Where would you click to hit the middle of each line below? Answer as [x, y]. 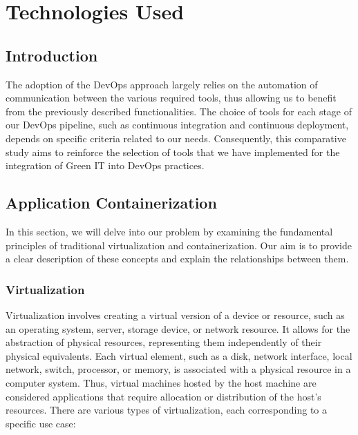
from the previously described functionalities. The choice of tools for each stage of [179, 111]
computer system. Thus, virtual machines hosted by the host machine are [161, 382]
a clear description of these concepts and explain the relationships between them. [177, 259]
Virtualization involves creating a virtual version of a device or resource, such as [175, 315]
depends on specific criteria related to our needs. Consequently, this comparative [176, 138]
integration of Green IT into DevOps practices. [105, 165]
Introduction [52, 55]
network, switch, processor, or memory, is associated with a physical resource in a [178, 369]
